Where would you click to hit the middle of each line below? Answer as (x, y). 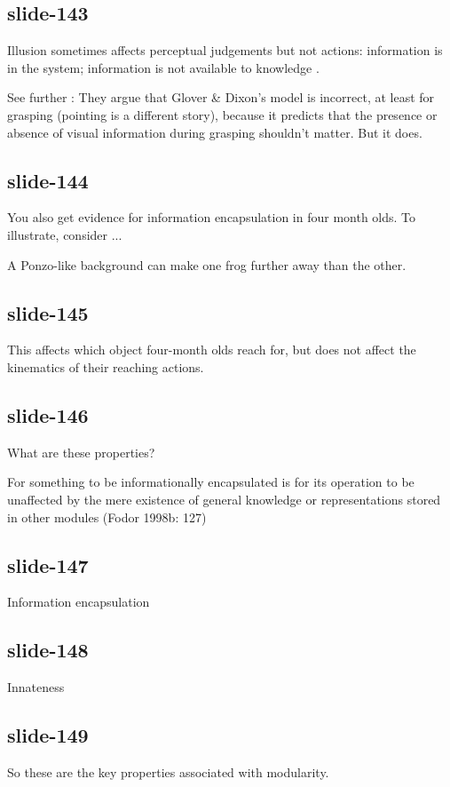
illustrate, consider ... (65, 234)
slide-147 (48, 564)
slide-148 (48, 650)
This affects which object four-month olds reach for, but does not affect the (212, 350)
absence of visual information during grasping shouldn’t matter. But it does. (215, 132)
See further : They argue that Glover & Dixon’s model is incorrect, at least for (221, 97)
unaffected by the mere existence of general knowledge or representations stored (224, 499)
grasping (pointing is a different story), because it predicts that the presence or (222, 114)
